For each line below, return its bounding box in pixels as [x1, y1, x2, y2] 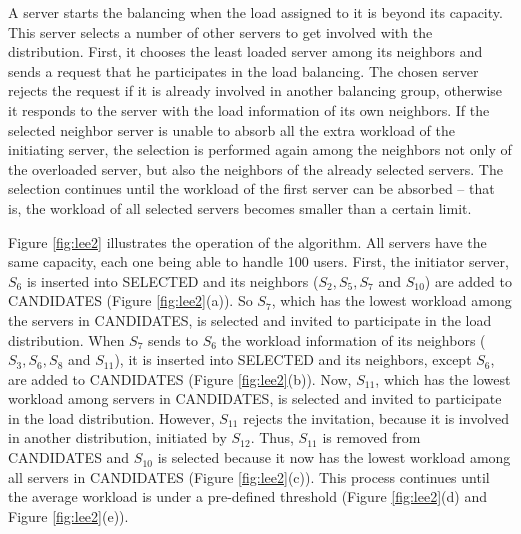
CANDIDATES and [8, 447, 130, 468]
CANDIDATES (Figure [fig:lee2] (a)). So [8, 290, 253, 311]
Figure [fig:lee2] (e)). [8, 505, 129, 526]
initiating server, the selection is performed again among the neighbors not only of [8, 139, 512, 160]
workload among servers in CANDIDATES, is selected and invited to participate [8, 388, 502, 409]
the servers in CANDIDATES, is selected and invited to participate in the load [8, 309, 492, 330]
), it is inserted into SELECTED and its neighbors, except [114, 349, 472, 370]
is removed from [322, 427, 421, 448]
